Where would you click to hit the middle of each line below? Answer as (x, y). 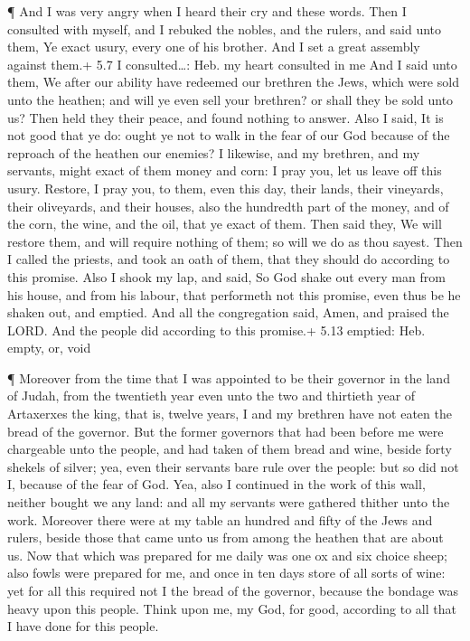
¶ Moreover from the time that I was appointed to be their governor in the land (229, 377)
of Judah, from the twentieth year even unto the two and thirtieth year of (211, 396)
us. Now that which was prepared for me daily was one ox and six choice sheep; (227, 555)
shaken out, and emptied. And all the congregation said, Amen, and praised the (228, 312)
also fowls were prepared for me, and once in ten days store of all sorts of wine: (226, 573)
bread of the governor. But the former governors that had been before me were (226, 431)
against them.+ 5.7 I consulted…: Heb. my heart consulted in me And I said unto (232, 64)
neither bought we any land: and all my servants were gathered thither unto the (229, 502)
